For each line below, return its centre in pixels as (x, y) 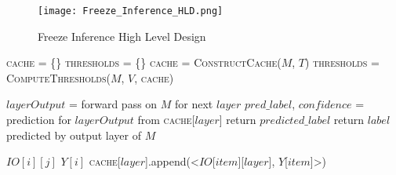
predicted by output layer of (74, 135)
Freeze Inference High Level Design (122, 36)
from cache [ (166, 120)
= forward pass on (113, 104)
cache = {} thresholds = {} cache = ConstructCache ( (144, 62)
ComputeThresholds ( (58, 77)
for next (194, 104)
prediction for (39, 120)
